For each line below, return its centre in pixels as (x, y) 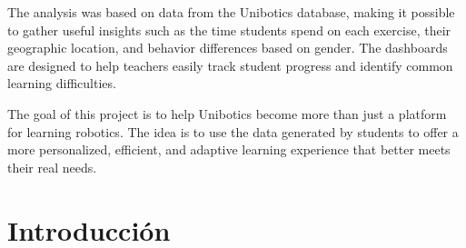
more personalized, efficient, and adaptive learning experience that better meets (229, 149)
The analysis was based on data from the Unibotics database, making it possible (231, 12)
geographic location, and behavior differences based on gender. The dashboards (228, 48)
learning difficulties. (62, 83)
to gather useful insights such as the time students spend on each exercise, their (229, 30)
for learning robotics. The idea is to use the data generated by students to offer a (233, 131)
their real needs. (52, 167)
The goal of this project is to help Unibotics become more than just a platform (227, 113)
